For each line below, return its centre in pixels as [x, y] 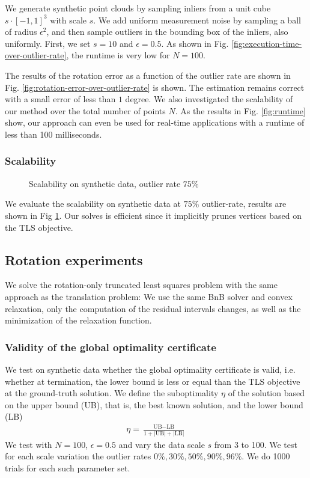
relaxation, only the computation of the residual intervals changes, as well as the [153, 308]
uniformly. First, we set [48, 43]
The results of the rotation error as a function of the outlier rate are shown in [148, 75]
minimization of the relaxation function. [78, 320]
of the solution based [266, 393]
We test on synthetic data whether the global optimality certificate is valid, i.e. [150, 369]
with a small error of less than [60, 99]
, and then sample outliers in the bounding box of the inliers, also [167, 32]
